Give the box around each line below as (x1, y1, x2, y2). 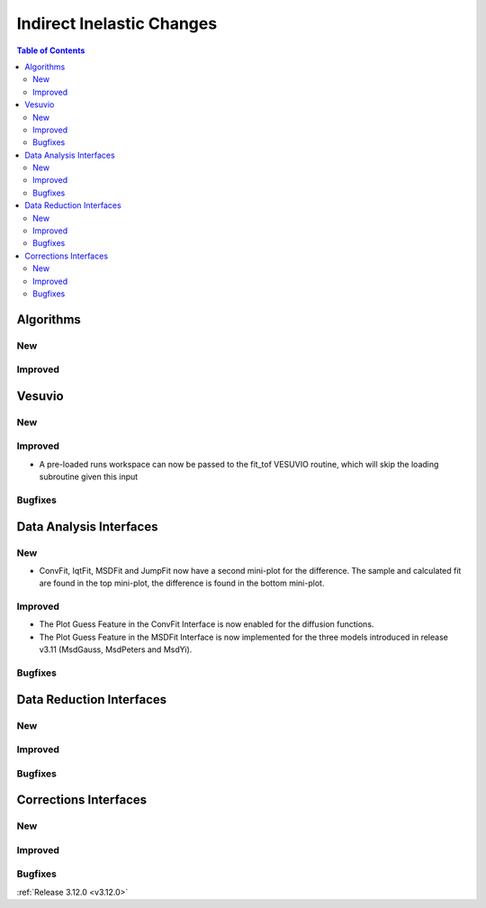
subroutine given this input (39, 471, 139, 482)
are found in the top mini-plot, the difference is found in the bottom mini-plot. (39, 577, 325, 589)
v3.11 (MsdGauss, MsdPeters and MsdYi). (39, 644, 193, 655)
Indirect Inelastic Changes (16, 14, 218, 33)
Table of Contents (16, 45, 85, 56)
